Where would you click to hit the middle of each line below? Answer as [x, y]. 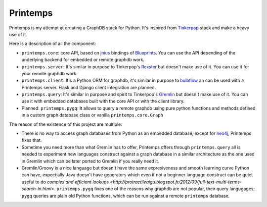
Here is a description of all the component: [53, 44]
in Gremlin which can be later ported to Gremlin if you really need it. [90, 161]
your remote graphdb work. [49, 73]
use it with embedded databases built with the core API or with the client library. [103, 101]
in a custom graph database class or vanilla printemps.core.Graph [92, 115]
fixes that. [32, 140]
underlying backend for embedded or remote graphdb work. [83, 60]
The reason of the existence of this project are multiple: [66, 124]
